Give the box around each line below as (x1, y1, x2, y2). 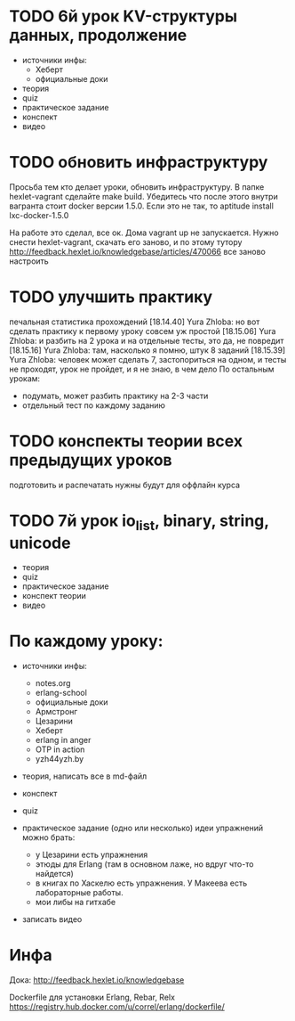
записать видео (21, 914, 83, 925)
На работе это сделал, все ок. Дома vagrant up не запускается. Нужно (9, 227, 280, 238)
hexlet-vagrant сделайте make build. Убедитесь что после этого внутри (9, 191, 278, 201)
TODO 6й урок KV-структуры (9, 6, 238, 27)
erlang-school (35, 688, 87, 698)
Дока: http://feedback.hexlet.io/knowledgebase (9, 975, 185, 985)
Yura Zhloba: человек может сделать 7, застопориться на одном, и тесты (9, 354, 287, 364)
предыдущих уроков (9, 450, 172, 470)
